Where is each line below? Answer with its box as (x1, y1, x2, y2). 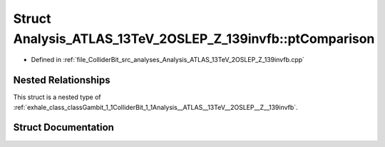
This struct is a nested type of (13, 93, 101, 101)
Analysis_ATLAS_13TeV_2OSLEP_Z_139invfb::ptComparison (13, 31, 375, 46)
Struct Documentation (13, 121, 114, 133)
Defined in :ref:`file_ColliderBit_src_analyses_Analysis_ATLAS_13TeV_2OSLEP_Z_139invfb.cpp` (31, 56, 305, 64)
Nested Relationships (13, 74, 111, 86)
